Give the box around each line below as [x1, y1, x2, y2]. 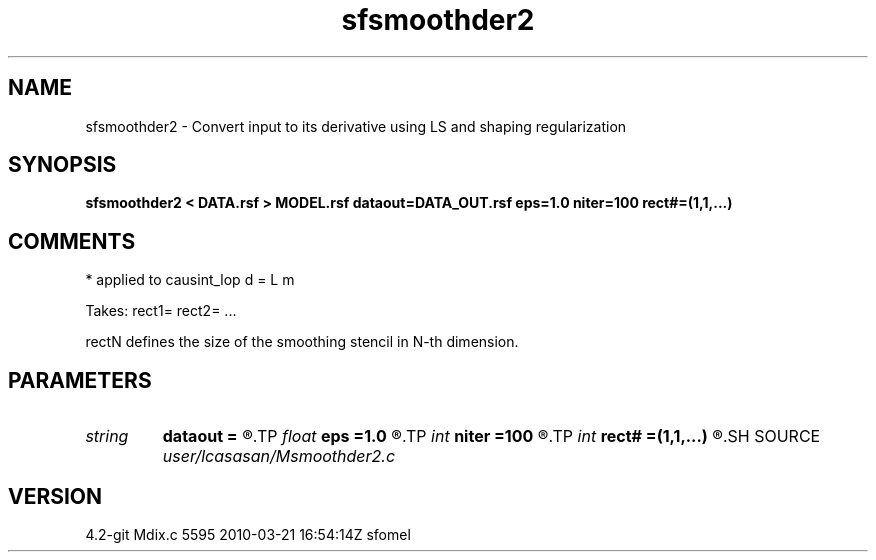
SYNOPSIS [8, 152, 117, 178]
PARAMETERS [8, 367, 152, 393]
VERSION [8, 483, 103, 509]
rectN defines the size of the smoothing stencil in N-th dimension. [85, 333, 519, 351]
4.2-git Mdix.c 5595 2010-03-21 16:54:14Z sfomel [85, 525, 411, 543]
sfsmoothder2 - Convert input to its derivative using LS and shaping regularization [85, 117, 627, 135]
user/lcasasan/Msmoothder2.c [162, 446, 396, 467]
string [85, 426, 129, 447]
